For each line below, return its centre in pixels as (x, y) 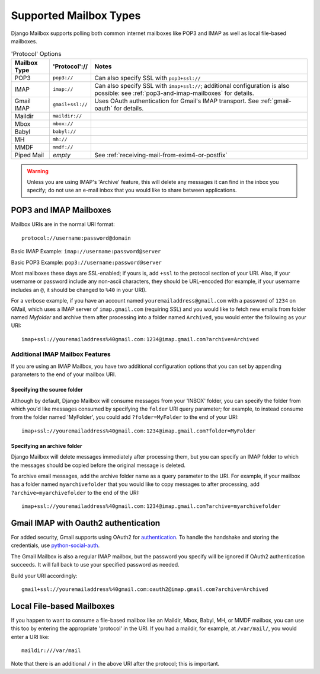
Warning (38, 171)
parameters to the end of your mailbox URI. (64, 374)
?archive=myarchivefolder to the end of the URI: (75, 492)
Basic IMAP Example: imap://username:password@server (86, 252)
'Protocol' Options (36, 53)
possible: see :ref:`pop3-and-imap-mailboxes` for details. (174, 93)
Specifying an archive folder (47, 446)
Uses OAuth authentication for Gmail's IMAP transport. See (177, 101)
